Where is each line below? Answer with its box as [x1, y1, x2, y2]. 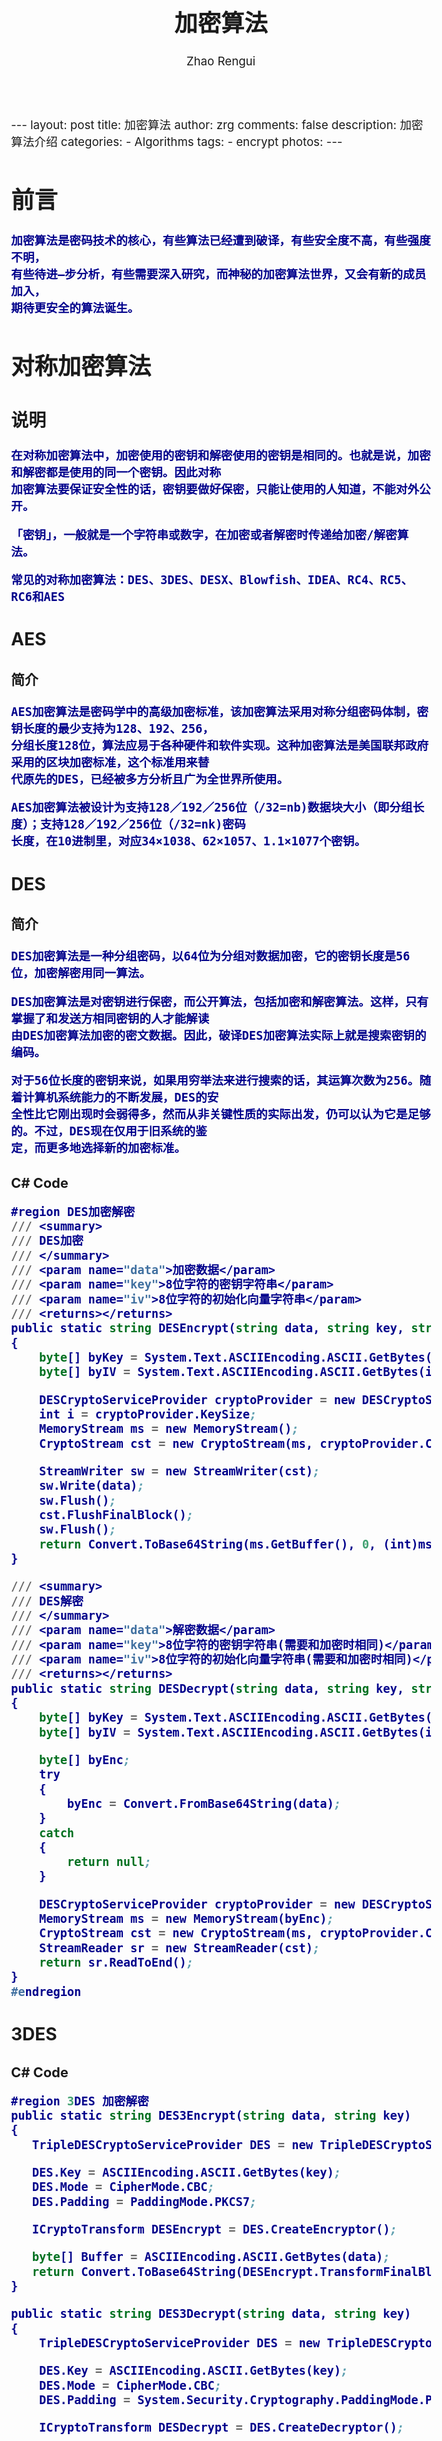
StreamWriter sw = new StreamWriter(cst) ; [38, 1464, 321, 1478]
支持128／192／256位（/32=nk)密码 [39, 817, 246, 832]
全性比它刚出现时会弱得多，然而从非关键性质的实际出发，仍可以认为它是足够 [11, 1107, 431, 1122]
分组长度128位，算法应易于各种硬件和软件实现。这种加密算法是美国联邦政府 [11, 738, 430, 753]
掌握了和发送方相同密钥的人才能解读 [11, 1011, 210, 1026]
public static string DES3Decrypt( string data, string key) [11, 2307, 412, 2321]
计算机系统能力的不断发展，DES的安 [22, 1091, 220, 1105]
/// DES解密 [11, 1594, 84, 1608]
